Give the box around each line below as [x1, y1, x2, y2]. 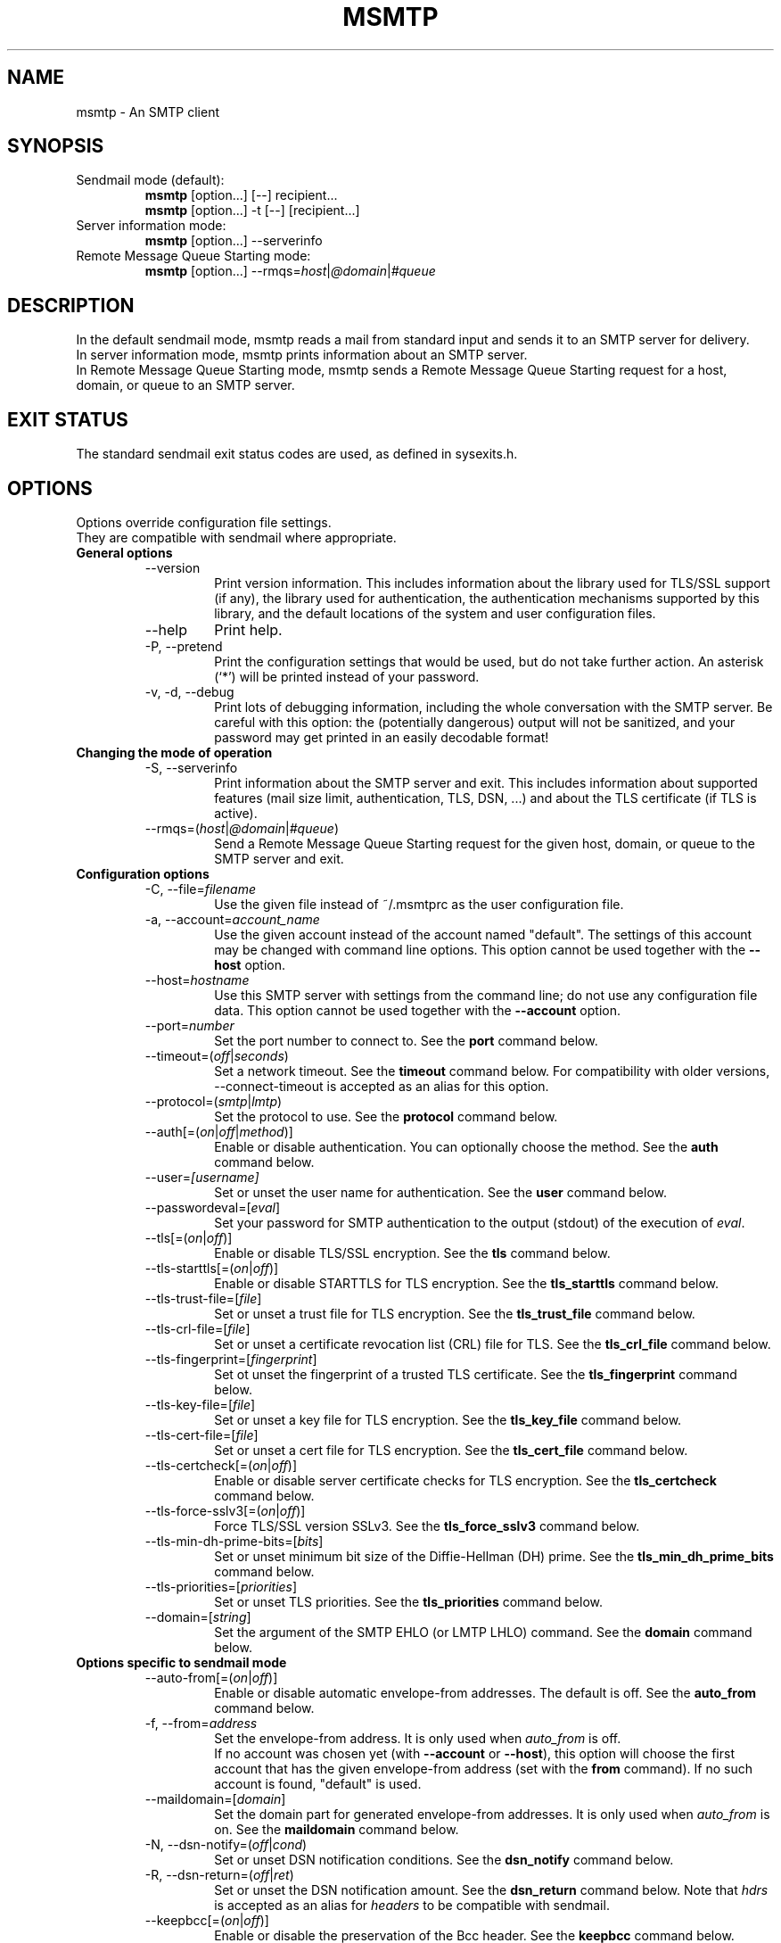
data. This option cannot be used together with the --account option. [214, 1002, 621, 1018]
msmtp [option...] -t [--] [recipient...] [144, 203, 360, 219]
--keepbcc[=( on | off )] [144, 1912, 269, 1928]
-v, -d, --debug [144, 683, 234, 699]
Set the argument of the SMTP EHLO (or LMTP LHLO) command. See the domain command [214, 1624, 752, 1640]
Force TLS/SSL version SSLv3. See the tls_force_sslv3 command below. [214, 1517, 640, 1534]
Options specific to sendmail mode [76, 1654, 287, 1670]
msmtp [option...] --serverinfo [144, 233, 323, 249]
